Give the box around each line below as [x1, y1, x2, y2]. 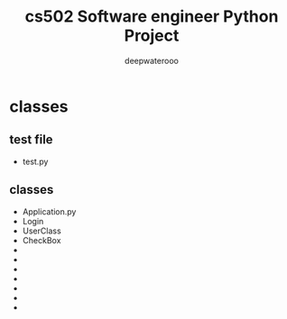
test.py [22, 156, 49, 167]
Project [124, 25, 180, 46]
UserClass [22, 225, 61, 236]
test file [9, 132, 53, 148]
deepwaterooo [125, 55, 179, 66]
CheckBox [22, 234, 61, 245]
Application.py [22, 205, 77, 217]
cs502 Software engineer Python [24, 6, 279, 27]
